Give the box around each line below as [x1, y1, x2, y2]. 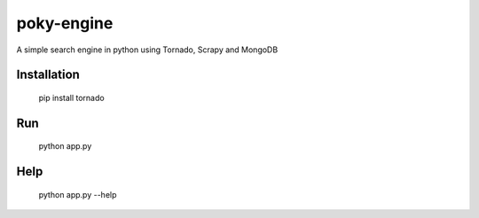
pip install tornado [38, 92, 106, 103]
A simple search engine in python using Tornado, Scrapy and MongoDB [16, 44, 279, 55]
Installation [16, 67, 80, 82]
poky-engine [16, 13, 114, 33]
